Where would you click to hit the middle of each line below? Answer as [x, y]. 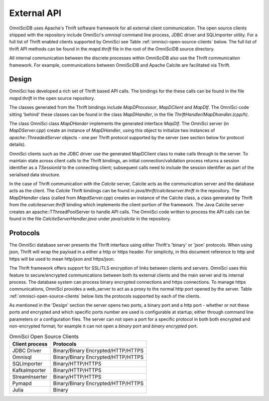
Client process [30, 344]
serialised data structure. [35, 174]
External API [35, 13]
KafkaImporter [29, 371]
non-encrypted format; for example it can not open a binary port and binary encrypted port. [104, 326]
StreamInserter [30, 377]
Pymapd [22, 384]
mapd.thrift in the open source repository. [52, 98]
